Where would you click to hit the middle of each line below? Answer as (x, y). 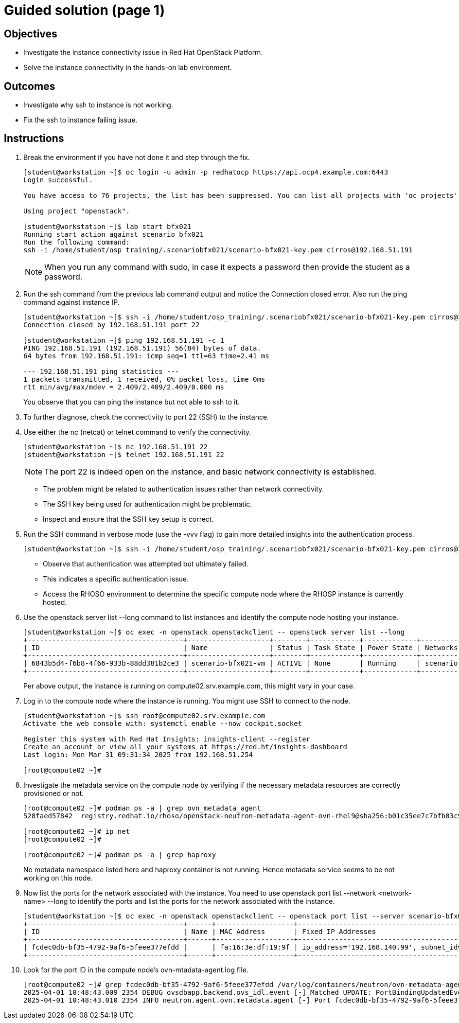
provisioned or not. (53, 793)
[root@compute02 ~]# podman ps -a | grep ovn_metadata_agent (142, 808)
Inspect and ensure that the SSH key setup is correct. (128, 519)
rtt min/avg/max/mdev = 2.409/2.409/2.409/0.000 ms (124, 387)
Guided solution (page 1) (84, 10)
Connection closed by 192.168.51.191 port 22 (112, 325)
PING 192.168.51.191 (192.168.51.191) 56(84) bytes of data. (142, 348)
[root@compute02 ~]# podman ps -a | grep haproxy (120, 855)
